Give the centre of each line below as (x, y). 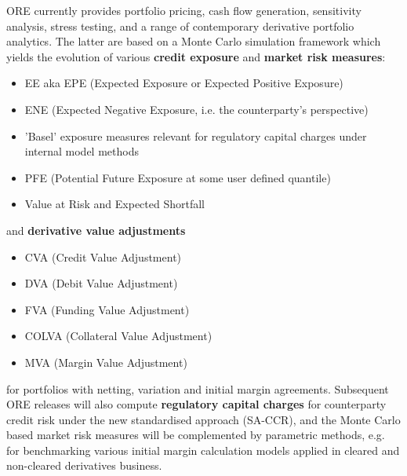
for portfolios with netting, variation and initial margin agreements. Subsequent (198, 388)
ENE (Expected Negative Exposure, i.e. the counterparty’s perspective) (196, 109)
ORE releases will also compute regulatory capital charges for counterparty (196, 404)
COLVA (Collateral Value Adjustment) (118, 336)
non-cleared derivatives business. (84, 465)
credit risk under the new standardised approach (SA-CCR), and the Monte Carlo (203, 419)
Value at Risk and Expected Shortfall (115, 204)
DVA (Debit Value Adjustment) (101, 283)
